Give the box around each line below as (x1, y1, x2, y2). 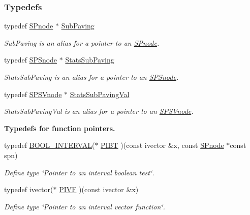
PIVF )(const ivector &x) (59, 184, 139, 195)
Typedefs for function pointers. (4, 122, 115, 133)
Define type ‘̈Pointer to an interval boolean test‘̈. (4, 167, 154, 177)
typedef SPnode (4, 20, 53, 31)
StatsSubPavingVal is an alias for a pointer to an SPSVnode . (4, 106, 194, 116)
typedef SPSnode (4, 54, 57, 65)
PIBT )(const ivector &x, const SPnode (101, 140, 224, 150)
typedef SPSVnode (4, 88, 62, 99)
